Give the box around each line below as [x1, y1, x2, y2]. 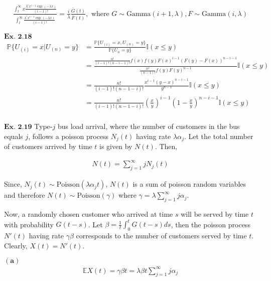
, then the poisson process [171, 219, 250, 229]
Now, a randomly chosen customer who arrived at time [4, 209, 173, 219]
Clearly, [4, 240, 28, 250]
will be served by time [181, 209, 249, 219]
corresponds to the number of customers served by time [76, 230, 247, 240]
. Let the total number [184, 130, 253, 141]
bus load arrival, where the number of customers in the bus [57, 121, 240, 131]
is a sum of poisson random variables [132, 179, 246, 189]
